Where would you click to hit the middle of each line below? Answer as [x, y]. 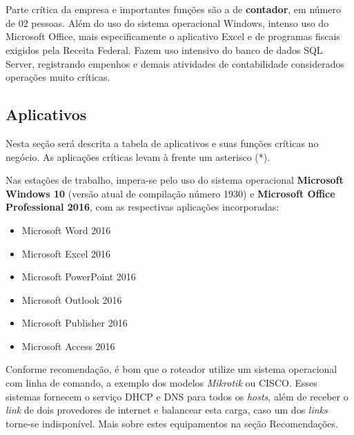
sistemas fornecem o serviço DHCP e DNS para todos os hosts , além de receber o [177, 396]
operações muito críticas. [58, 77]
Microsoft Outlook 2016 [72, 299]
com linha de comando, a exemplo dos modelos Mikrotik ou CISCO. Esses [161, 383]
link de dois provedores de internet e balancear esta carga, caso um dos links [167, 410]
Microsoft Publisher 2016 [75, 323]
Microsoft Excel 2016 [66, 253]
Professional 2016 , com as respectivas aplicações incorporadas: [142, 207]
